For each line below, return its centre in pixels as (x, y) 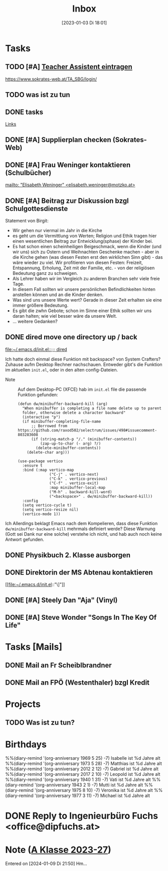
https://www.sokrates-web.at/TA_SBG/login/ (51, 79)
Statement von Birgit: (27, 221)
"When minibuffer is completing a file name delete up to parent (92, 408)
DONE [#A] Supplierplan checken (58, 140)
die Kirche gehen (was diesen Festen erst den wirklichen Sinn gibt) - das (88, 257)
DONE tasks (24, 112)
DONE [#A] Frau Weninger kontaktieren (68, 165)
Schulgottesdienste (37, 209)
